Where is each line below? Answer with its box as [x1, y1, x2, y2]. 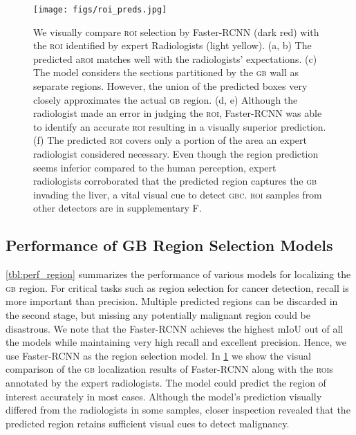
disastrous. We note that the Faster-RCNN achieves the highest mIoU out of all [6, 321, 344, 335]
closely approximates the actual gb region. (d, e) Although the [33, 92, 298, 107]
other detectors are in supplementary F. [33, 201, 202, 215]
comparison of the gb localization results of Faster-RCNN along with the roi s [6, 362, 333, 376]
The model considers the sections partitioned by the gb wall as [33, 65, 299, 80]
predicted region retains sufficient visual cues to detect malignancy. [6, 416, 290, 430]
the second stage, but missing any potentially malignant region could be [6, 307, 310, 322]
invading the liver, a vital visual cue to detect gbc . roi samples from [33, 187, 322, 201]
